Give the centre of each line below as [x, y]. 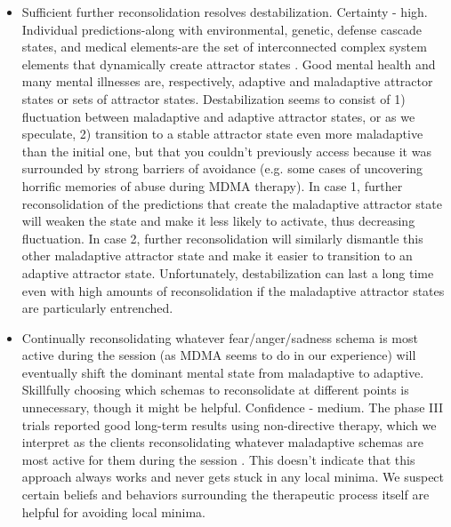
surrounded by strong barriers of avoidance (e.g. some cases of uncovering [222, 168]
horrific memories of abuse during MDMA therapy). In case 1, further [212, 185]
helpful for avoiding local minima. [113, 511]
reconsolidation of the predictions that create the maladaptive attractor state [232, 203]
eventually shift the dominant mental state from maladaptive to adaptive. [223, 372]
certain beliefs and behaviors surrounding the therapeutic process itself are [225, 495]
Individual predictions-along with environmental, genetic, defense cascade [221, 29]
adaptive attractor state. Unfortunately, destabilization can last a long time [228, 272]
